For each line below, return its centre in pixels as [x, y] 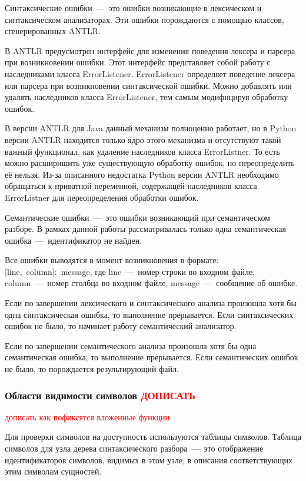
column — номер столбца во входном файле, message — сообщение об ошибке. [151, 283]
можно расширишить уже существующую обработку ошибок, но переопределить [150, 163]
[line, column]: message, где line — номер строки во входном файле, [130, 271]
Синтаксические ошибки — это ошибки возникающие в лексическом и [133, 8]
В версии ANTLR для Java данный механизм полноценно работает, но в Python [151, 128]
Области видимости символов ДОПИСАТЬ [100, 395]
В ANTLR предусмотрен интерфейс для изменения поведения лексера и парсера [150, 50]
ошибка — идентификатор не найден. [74, 240]
